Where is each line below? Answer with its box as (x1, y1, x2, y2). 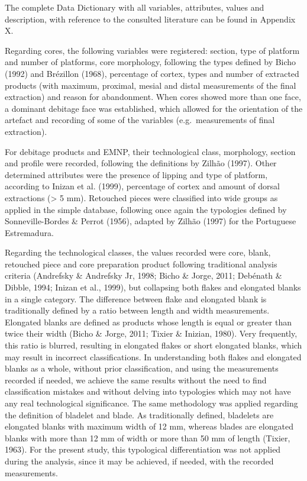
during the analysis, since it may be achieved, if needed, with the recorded (5, 454, 274, 467)
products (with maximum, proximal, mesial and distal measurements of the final (5, 79, 296, 91)
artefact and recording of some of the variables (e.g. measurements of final (5, 114, 275, 126)
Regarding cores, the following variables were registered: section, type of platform (5, 44, 300, 56)
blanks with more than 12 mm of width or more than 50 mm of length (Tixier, (5, 431, 290, 444)
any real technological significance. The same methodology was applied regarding (5, 397, 298, 409)
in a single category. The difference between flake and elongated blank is (5, 292, 267, 305)
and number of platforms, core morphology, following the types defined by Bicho (5, 56, 296, 68)
